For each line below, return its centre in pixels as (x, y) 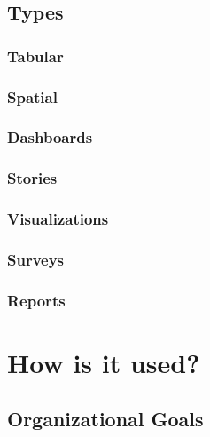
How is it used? (104, 362)
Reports (36, 300)
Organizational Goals (105, 419)
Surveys (36, 259)
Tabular (35, 56)
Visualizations (58, 219)
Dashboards (50, 137)
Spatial (32, 96)
